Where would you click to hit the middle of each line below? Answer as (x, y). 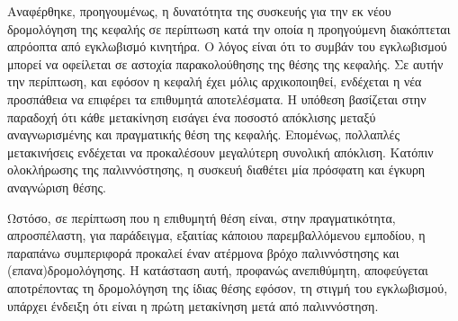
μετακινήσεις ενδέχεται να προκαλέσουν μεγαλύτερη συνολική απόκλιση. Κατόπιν (220, 152)
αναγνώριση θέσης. (57, 187)
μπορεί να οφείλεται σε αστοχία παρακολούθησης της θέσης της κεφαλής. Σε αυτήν (225, 63)
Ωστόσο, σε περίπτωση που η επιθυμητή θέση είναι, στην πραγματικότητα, (202, 217)
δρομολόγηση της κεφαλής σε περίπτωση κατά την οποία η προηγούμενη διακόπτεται (229, 28)
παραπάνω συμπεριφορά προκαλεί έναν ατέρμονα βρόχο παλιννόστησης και (203, 252)
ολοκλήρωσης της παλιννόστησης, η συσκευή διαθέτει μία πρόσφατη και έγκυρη (216, 169)
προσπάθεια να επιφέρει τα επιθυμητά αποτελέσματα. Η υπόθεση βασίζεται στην (217, 98)
